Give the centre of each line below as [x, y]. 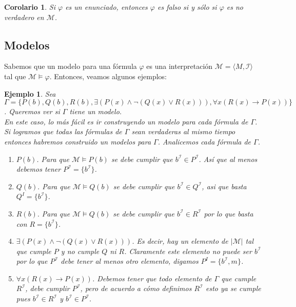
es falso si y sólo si [187, 7]
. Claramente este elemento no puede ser [188, 251]
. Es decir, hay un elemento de [180, 241]
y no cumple [80, 251]
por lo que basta [229, 213]
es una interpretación [180, 66]
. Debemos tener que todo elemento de [152, 278]
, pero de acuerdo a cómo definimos [136, 288]
